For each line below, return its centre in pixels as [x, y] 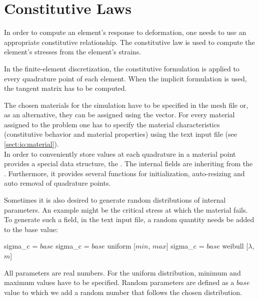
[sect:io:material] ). [31, 144]
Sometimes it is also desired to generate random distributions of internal [115, 200]
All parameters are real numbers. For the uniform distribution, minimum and [122, 272]
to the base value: [31, 229]
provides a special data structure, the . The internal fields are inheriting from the [128, 163]
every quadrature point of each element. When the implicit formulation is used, [125, 78]
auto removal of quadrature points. [57, 183]
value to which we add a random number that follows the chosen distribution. [123, 292]
